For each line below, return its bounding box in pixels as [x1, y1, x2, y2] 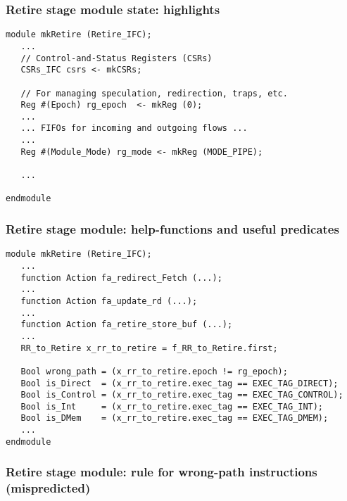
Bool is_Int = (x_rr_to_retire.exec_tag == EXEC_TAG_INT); [20, 401, 324, 412]
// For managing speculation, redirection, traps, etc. [20, 88, 288, 99]
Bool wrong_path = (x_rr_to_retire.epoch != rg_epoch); [20, 366, 288, 376]
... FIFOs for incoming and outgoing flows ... [20, 123, 248, 134]
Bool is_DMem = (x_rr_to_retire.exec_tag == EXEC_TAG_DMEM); [20, 413, 329, 424]
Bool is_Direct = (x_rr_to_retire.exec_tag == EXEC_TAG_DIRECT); [20, 378, 339, 388]
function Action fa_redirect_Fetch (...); [20, 272, 222, 283]
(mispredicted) [6, 479, 91, 497]
